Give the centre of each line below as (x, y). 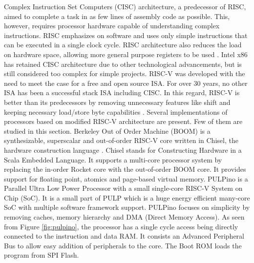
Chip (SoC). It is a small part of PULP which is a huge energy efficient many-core (127, 197)
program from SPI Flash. (42, 255)
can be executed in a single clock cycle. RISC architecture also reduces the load (123, 45)
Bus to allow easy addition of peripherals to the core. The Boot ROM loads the (123, 245)
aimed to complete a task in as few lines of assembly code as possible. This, (117, 16)
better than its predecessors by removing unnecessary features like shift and (117, 102)
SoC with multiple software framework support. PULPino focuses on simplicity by (127, 207)
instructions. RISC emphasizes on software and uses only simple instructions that (126, 35)
